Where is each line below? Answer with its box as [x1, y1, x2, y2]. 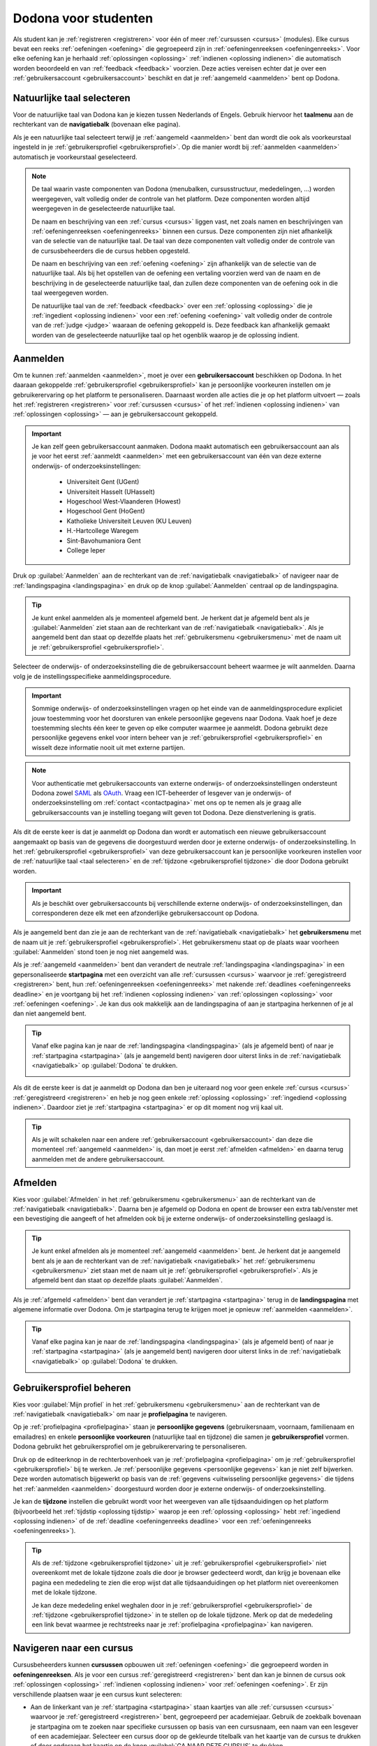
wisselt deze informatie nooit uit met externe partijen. [31, 743, 185, 751]
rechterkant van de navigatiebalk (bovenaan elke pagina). [13, 120, 181, 129]
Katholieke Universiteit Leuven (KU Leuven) [66, 517, 192, 525]
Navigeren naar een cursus [13, 1642, 134, 1655]
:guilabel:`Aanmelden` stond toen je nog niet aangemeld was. [13, 948, 189, 956]
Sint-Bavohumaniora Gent [66, 536, 141, 545]
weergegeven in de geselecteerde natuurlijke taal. [31, 205, 176, 213]
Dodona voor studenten [13, 10, 154, 26]
